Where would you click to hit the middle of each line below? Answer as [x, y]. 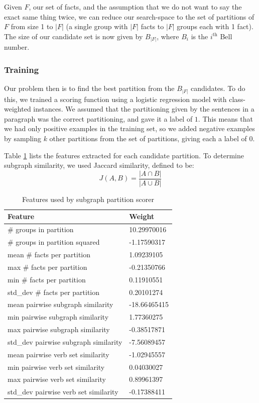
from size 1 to [32, 26]
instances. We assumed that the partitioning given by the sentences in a [144, 109]
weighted [18, 109]
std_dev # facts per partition [54, 292]
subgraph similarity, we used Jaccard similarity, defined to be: [99, 165]
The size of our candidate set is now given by [74, 36]
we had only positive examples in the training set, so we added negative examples [129, 128]
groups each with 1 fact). [215, 26]
